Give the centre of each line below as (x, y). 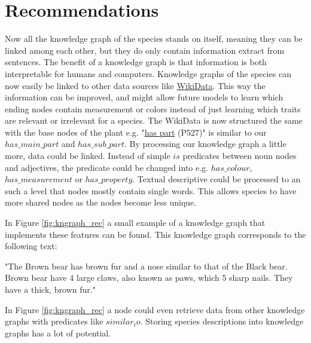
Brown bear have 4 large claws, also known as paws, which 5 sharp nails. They (149, 278)
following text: (31, 246)
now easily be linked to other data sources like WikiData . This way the (135, 85)
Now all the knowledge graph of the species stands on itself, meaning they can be (154, 39)
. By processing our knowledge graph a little (205, 144)
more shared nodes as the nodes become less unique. (101, 202)
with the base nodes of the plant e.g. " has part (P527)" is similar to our (136, 132)
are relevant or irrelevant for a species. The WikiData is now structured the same (154, 120)
